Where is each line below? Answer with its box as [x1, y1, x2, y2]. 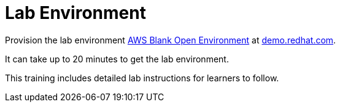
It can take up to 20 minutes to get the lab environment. [5, 53, 229, 64]
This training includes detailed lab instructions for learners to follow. [5, 72, 279, 83]
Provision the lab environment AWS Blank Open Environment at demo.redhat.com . [5, 34, 336, 45]
